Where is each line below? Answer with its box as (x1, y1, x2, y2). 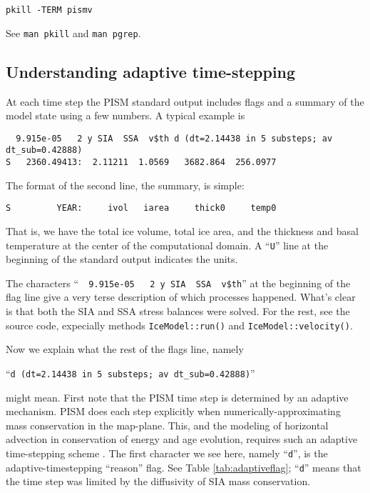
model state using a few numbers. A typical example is (6, 108, 245, 123)
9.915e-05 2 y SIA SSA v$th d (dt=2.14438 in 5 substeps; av (16, 133, 333, 144)
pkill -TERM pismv (6, 5, 93, 15)
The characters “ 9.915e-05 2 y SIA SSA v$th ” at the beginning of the (6, 275, 351, 290)
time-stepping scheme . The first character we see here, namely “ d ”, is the (6, 445, 328, 460)
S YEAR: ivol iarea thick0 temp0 (6, 203, 277, 214)
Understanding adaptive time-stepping (6, 60, 296, 82)
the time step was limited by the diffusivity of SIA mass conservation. (6, 474, 311, 489)
